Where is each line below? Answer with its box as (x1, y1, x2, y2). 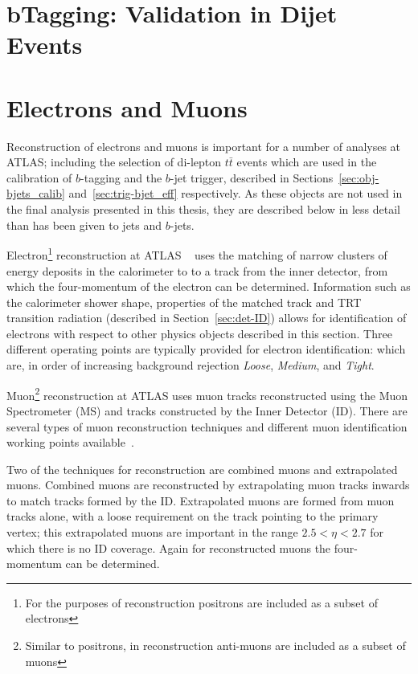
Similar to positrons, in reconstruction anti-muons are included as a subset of (25, 637, 406, 654)
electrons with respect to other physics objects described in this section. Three (6, 325, 392, 341)
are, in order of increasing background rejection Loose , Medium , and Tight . (6, 357, 375, 374)
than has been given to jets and (6, 216, 162, 233)
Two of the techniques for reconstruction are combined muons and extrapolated (6, 460, 398, 477)
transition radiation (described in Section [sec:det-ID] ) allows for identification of (6, 309, 407, 326)
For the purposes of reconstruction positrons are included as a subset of (25, 594, 378, 611)
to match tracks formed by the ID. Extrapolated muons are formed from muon (6, 492, 395, 509)
